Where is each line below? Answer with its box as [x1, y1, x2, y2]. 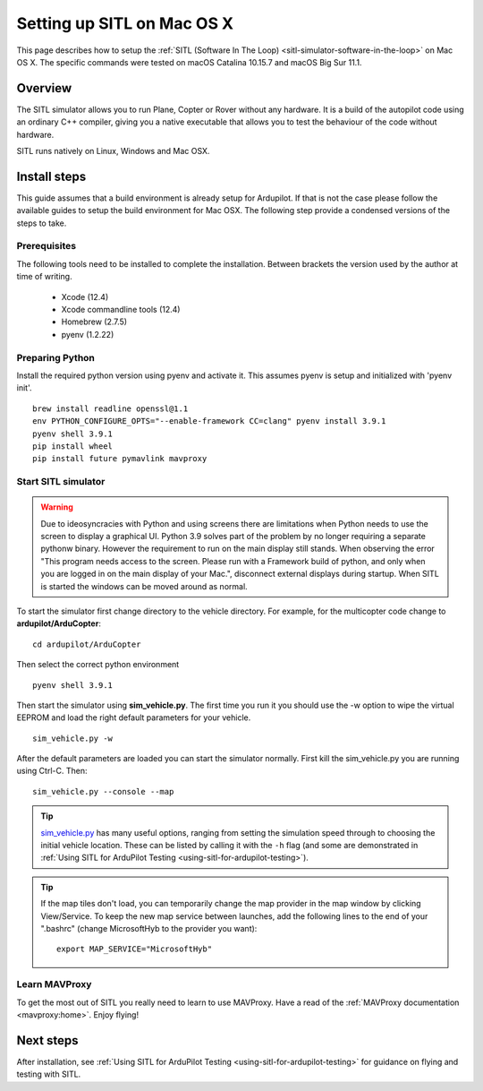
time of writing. [16, 271, 72, 282]
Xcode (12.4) [61, 291, 109, 302]
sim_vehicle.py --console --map [32, 786, 174, 796]
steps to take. [16, 218, 67, 228]
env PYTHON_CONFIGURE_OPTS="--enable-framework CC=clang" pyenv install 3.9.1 [32, 417, 386, 426]
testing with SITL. [16, 1069, 81, 1079]
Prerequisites [16, 240, 76, 253]
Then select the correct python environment [16, 659, 180, 670]
